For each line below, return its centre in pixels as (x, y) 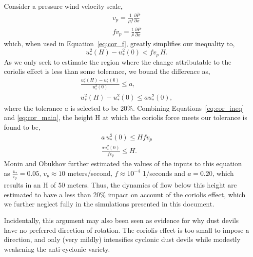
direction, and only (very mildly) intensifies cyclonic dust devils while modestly (122, 239)
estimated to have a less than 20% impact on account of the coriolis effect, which (125, 194)
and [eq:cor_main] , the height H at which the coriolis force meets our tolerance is (126, 117)
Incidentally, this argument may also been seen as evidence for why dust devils (121, 220)
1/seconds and (164, 173)
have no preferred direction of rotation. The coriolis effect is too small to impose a (126, 230)
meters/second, (90, 173)
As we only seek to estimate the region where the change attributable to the (118, 61)
